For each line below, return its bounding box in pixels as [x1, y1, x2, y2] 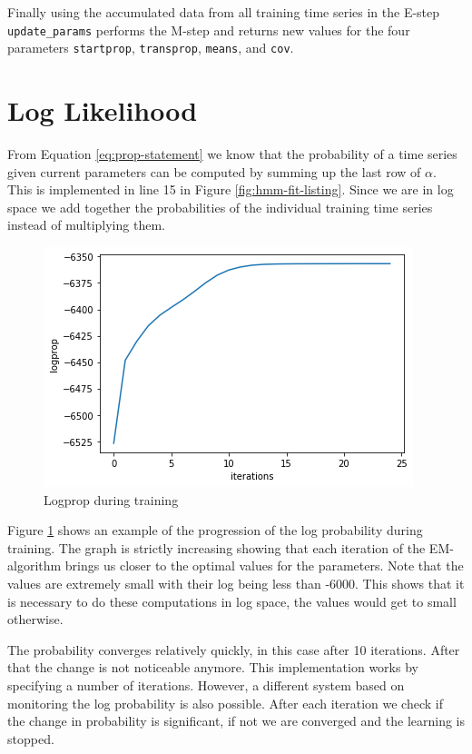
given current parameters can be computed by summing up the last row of [7, 162, 421, 181]
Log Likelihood [7, 92, 198, 129]
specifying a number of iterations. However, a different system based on [7, 675, 405, 694]
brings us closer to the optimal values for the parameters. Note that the [64, 556, 464, 575]
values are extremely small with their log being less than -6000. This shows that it [7, 573, 465, 592]
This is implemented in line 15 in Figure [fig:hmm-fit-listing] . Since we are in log [7, 180, 454, 199]
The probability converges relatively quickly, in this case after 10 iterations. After [7, 640, 460, 659]
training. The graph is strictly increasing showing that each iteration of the [7, 538, 426, 557]
